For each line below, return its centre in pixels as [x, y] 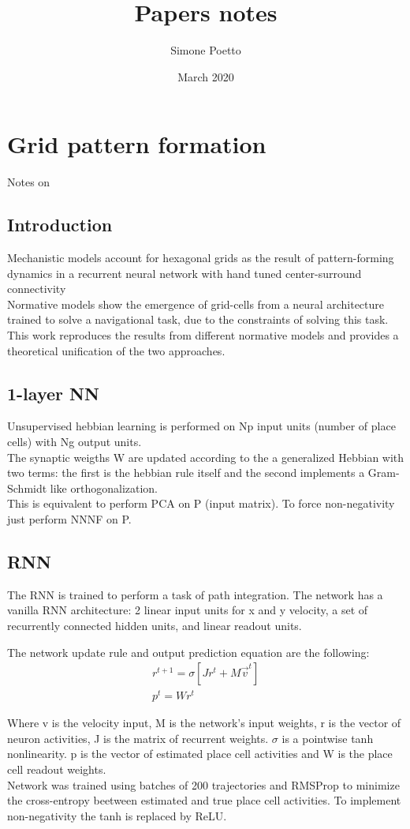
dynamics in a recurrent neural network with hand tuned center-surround [184, 273]
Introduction [60, 225]
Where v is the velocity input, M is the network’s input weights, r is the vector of [204, 723]
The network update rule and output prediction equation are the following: [188, 652]
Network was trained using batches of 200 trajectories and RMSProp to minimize [203, 784]
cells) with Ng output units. [75, 441]
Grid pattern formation [137, 144]
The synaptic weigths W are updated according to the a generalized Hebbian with [206, 457]
